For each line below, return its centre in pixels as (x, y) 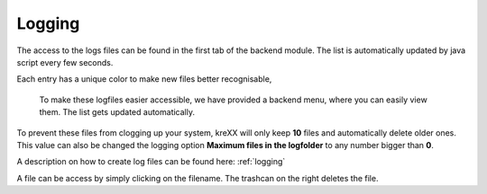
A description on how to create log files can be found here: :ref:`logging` (151, 162)
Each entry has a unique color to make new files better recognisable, (144, 79)
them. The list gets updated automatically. (117, 112)
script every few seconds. (65, 62)
